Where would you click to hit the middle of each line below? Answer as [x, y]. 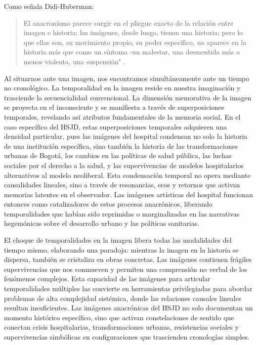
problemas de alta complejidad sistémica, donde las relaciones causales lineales [123, 298]
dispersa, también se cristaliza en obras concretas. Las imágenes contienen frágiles [128, 259]
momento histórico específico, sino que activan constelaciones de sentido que [119, 317]
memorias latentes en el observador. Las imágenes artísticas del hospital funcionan [128, 194]
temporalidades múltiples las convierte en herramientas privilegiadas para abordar [128, 288]
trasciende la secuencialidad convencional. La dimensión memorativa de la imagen [128, 97]
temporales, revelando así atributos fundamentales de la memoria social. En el [122, 116]
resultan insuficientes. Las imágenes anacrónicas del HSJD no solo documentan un [128, 308]
